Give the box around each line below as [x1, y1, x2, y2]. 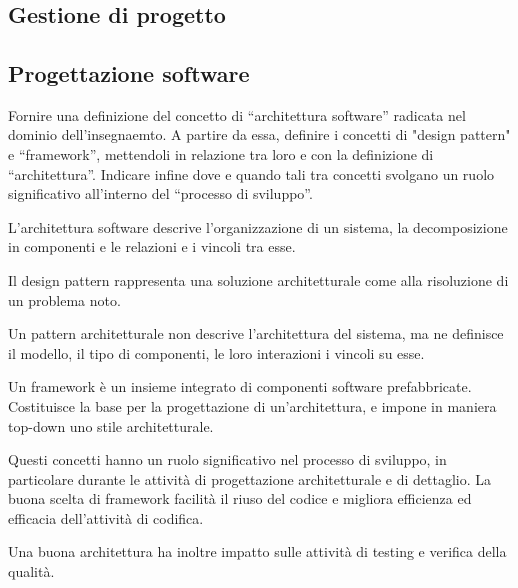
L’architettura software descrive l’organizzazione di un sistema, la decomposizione [8, 216, 508, 237]
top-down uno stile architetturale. [8, 415, 214, 436]
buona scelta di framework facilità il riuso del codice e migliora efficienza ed [8, 488, 472, 509]
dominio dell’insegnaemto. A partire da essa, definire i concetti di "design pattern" [8, 124, 511, 145]
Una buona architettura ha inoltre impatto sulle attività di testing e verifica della [8, 541, 507, 562]
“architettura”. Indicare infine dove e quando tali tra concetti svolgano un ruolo [8, 163, 495, 184]
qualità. [8, 561, 55, 582]
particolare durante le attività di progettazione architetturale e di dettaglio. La [8, 468, 492, 489]
